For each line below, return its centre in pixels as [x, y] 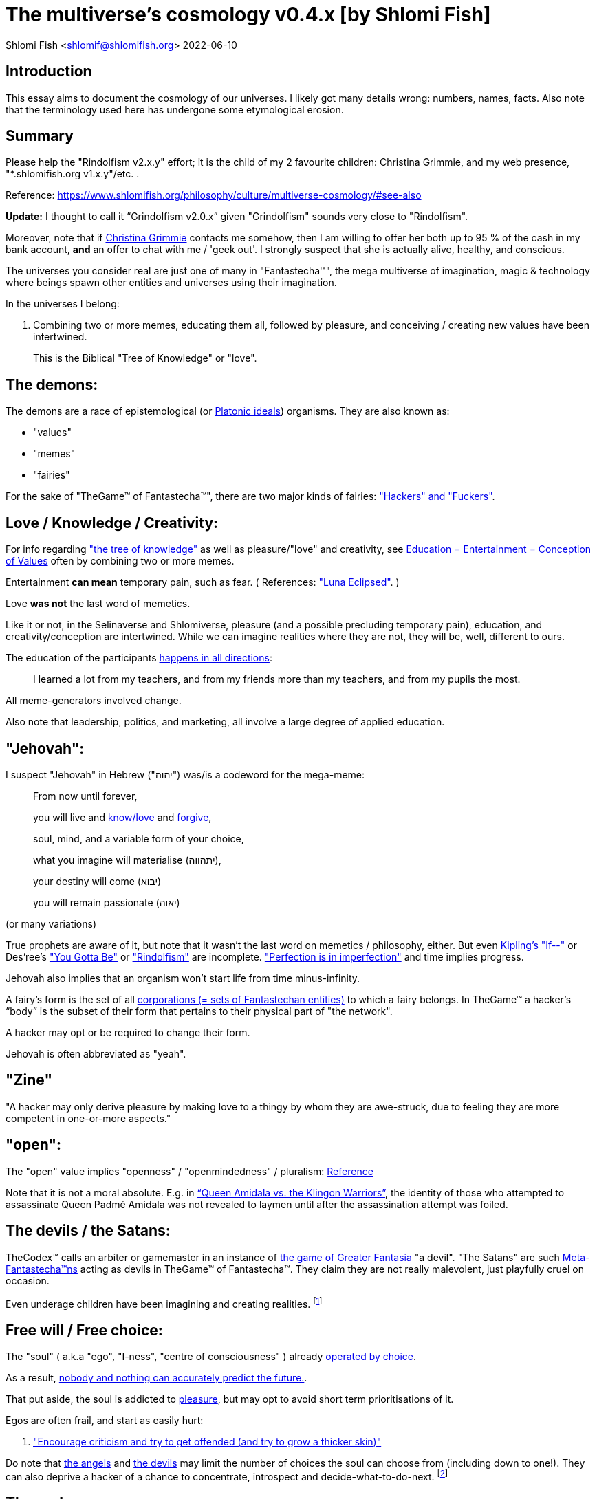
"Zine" [29, 1080]
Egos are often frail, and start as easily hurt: [105, 1420]
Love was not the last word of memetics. [98, 604]
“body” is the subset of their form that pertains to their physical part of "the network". [199, 1011]
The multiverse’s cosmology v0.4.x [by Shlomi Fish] [248, 14]
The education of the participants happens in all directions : [139, 658]
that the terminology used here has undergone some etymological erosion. [175, 109]
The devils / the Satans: [88, 1231]
